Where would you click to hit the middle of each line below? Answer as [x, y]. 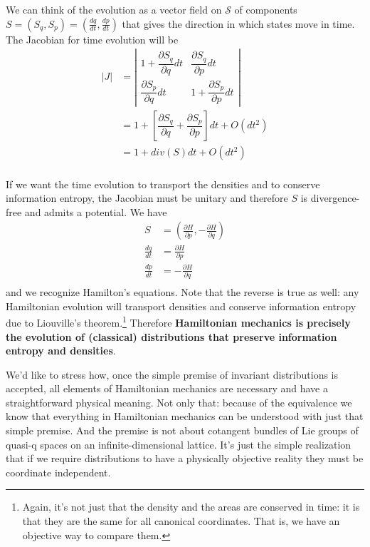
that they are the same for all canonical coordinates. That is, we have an [181, 521]
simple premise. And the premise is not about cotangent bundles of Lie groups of [182, 430]
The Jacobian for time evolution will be [92, 39]
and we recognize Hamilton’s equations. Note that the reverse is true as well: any [183, 292]
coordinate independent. [58, 472]
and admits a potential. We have [96, 211]
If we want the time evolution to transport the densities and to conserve [163, 184]
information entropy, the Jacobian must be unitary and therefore [147, 198]
